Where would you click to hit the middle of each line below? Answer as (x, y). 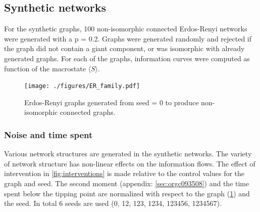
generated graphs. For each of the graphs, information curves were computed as (127, 58)
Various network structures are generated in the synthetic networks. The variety (128, 154)
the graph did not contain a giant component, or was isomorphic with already (124, 48)
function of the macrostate (45, 68)
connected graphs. (88, 112)
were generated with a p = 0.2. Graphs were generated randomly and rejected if (128, 38)
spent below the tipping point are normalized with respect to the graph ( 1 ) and (127, 193)
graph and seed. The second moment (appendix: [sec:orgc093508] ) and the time (127, 183)
